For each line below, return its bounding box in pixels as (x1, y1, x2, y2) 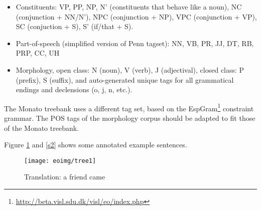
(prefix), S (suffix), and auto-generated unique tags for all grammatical (16, 74, 234, 85)
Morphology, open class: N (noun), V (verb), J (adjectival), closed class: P (16, 64, 244, 75)
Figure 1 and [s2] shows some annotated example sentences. (4, 139, 187, 150)
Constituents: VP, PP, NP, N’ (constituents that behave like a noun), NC (16, 2, 242, 12)
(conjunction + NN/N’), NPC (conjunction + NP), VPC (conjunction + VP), (16, 11, 257, 22)
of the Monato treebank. (4, 122, 79, 133)
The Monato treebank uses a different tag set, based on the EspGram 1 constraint (4, 101, 254, 113)
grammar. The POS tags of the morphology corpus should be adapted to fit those (4, 113, 255, 123)
